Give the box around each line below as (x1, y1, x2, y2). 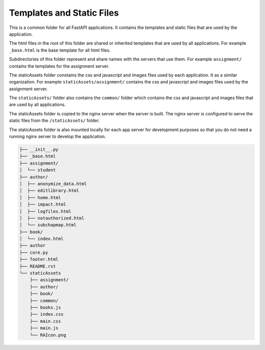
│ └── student (19, 167, 56, 173)
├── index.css (29, 312, 64, 317)
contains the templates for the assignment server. (9, 63, 110, 69)
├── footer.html (19, 257, 59, 262)
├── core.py (19, 249, 49, 255)
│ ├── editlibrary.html (19, 188, 79, 193)
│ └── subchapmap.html (19, 222, 77, 228)
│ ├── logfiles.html (19, 209, 72, 214)
